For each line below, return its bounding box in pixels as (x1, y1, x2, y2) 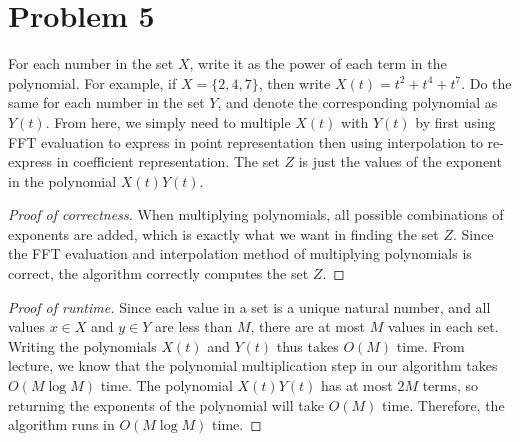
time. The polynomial (100, 375, 233, 396)
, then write (258, 72, 331, 93)
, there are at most (250, 316, 365, 337)
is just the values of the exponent (298, 151, 502, 172)
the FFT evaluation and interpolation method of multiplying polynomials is (8, 243, 472, 264)
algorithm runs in (8, 414, 115, 435)
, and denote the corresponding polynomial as (217, 92, 498, 113)
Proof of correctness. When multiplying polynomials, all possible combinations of (8, 204, 504, 225)
